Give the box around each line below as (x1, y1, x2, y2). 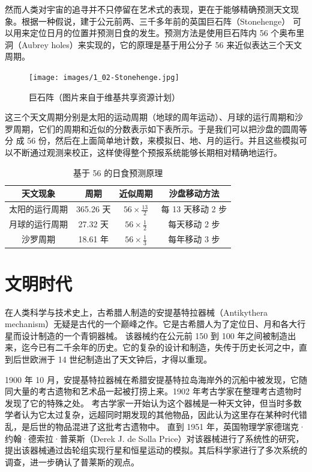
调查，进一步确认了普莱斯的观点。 (5, 455, 139, 468)
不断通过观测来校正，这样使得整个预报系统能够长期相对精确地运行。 (13, 146, 282, 158)
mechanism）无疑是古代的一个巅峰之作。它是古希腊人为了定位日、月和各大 (5, 317, 298, 330)
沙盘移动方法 (169, 187, 220, 200)
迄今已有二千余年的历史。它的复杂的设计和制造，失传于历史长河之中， (21, 341, 299, 354)
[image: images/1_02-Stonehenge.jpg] (29, 73, 179, 82)
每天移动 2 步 (168, 218, 220, 230)
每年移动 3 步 (168, 233, 220, 245)
